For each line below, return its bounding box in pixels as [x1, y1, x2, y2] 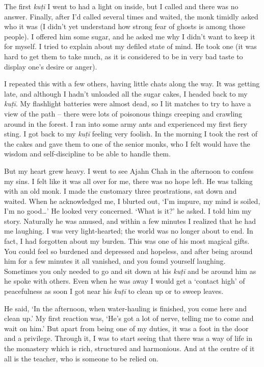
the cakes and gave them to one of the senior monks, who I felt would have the [4, 138, 250, 149]
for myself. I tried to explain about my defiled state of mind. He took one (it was [4, 41, 257, 52]
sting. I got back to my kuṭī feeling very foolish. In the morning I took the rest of [4, 128, 257, 139]
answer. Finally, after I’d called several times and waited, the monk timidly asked [4, 11, 258, 21]
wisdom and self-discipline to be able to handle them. [4, 148, 171, 159]
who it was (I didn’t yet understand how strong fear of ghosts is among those [4, 21, 246, 32]
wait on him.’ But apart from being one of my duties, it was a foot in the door [4, 323, 249, 333]
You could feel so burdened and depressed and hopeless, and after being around [4, 245, 253, 256]
